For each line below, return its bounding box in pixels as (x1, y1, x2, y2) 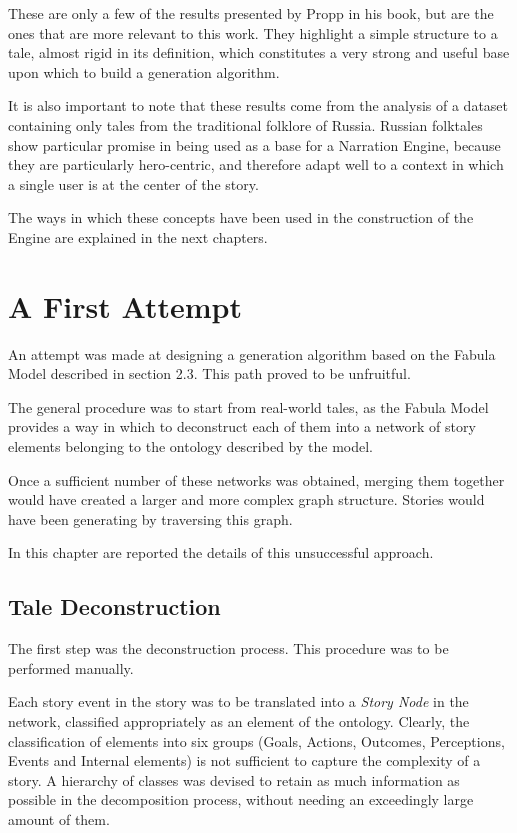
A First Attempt (8, 285, 242, 326)
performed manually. (8, 657, 134, 678)
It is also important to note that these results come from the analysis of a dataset (8, 95, 509, 116)
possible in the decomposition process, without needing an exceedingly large (8, 789, 474, 810)
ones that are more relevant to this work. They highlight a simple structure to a (8, 22, 498, 43)
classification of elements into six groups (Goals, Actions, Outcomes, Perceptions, (8, 730, 505, 751)
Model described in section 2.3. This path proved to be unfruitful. (8, 363, 411, 384)
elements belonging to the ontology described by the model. (8, 436, 373, 457)
